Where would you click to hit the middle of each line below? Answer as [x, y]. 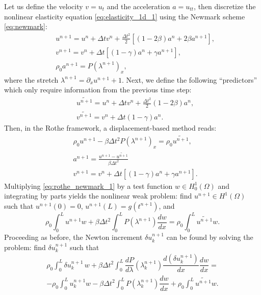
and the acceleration [138, 6]
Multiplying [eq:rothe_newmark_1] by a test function [88, 186]
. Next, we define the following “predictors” [190, 79]
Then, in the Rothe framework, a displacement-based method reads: [110, 128]
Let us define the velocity [44, 6]
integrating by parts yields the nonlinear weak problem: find [98, 196]
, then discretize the [225, 6]
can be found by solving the [210, 237]
